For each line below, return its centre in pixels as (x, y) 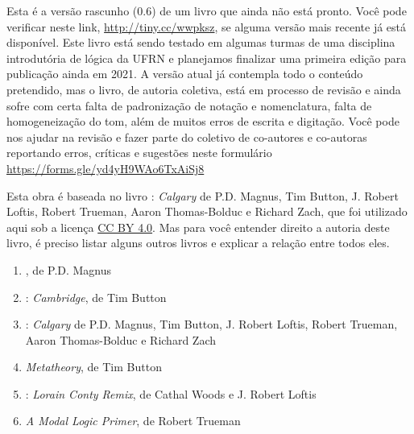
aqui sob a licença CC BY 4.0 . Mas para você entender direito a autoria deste (198, 227)
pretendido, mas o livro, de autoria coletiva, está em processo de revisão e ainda (204, 89)
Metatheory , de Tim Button (93, 367)
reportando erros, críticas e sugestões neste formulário (139, 153)
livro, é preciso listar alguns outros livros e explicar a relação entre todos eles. (198, 243)
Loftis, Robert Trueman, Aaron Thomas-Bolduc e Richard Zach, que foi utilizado (207, 211)
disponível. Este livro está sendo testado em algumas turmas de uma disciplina (201, 42)
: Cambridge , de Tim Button (96, 297)
